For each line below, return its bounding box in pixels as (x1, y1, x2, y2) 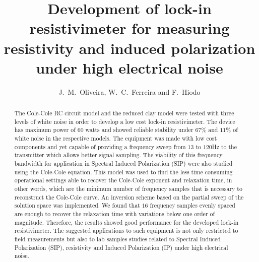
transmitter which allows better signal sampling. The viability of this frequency (14, 151, 223, 159)
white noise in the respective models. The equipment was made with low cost (14, 134, 217, 143)
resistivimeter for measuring (29, 18, 230, 38)
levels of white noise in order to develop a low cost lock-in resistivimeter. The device (14, 117, 235, 125)
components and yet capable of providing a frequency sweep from (14, 142, 186, 151)
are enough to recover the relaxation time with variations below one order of (14, 209, 215, 218)
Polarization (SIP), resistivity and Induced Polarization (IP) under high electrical (14, 243, 228, 251)
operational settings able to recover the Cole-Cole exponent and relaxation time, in (14, 176, 232, 184)
